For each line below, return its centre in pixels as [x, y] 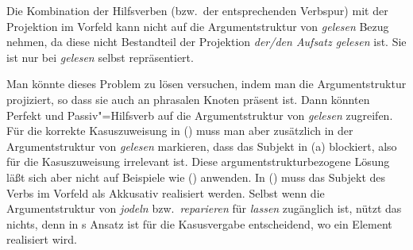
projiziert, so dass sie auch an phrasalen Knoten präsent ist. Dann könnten [188, 99]
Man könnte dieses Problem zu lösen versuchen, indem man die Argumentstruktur [206, 84]
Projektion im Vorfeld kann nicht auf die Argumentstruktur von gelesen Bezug [198, 26]
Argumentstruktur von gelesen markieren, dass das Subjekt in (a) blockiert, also [202, 146]
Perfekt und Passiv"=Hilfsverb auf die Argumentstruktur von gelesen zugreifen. [200, 115]
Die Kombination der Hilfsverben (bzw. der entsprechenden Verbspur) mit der [197, 10]
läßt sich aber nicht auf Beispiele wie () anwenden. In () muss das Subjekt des [196, 177]
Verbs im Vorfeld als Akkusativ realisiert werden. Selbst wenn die [166, 192]
